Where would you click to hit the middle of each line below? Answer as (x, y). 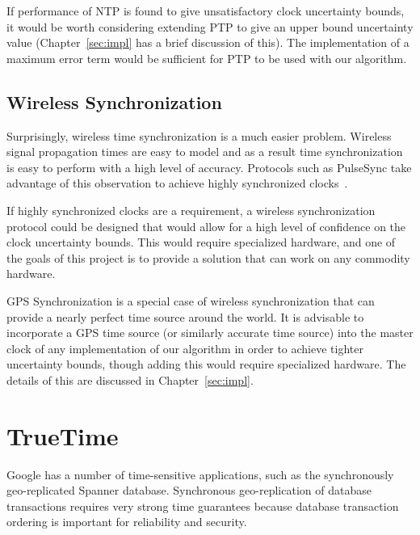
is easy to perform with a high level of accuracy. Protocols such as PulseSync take (209, 167)
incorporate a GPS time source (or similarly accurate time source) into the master (210, 333)
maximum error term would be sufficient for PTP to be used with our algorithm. (207, 58)
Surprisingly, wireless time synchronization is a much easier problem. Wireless (199, 135)
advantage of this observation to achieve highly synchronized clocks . (177, 183)
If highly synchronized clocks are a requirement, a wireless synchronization (191, 210)
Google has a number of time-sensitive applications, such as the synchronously (200, 474)
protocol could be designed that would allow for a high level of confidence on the (206, 226)
